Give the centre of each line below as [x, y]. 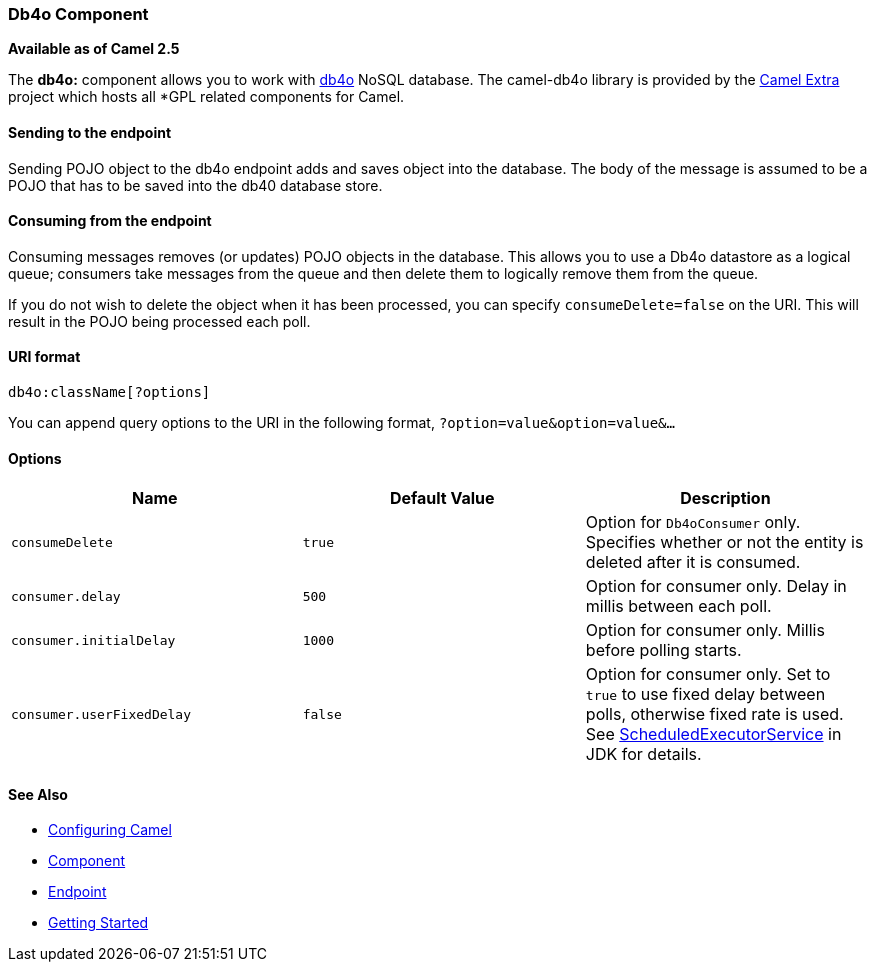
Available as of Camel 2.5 [94, 49]
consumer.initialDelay [93, 640]
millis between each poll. [678, 606]
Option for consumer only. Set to [708, 674]
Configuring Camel [110, 830]
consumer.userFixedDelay [101, 714]
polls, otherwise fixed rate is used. [714, 714]
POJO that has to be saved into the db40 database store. [195, 185]
